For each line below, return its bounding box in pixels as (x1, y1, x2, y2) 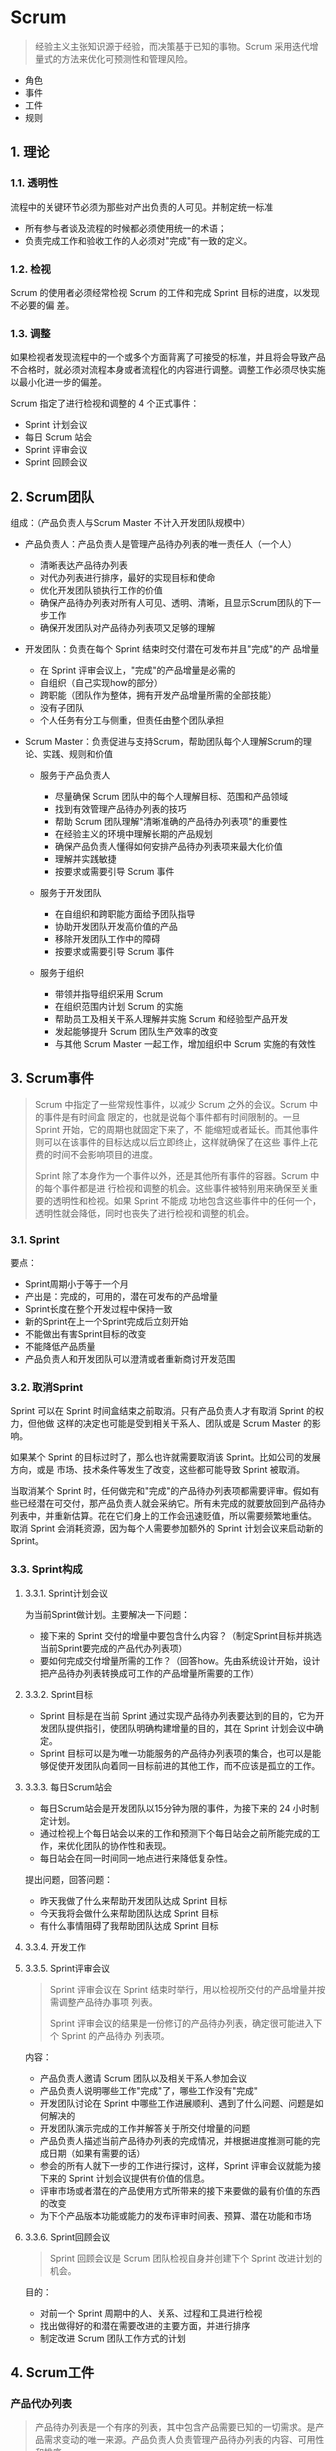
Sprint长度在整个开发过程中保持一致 (24, 1303, 173, 1315)
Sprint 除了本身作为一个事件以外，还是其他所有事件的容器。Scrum (34, 1169, 308, 1181)
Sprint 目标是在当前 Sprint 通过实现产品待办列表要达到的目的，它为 (39, 1709, 316, 1721)
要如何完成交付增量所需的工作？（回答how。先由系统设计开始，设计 (39, 1654, 321, 1666)
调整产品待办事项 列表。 (58, 1996, 158, 2008)
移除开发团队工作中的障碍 (54, 933, 161, 945)
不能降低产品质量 (24, 1341, 96, 1353)
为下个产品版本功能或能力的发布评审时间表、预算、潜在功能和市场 (39, 2209, 312, 2221)
